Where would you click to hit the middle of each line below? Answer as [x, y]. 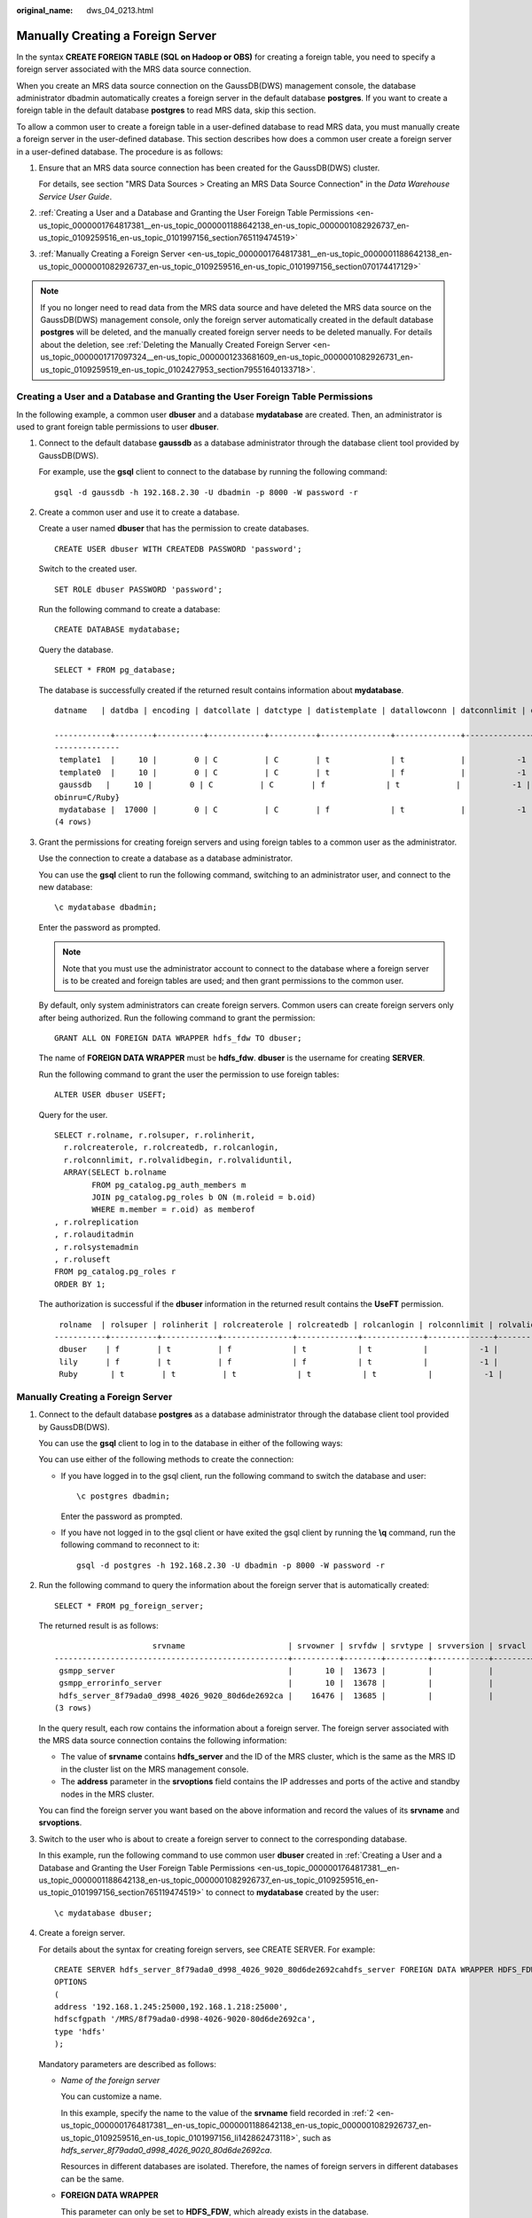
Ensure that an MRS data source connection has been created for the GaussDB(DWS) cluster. [209, 168]
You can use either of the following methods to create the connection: [166, 1459]
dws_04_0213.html [120, 10]
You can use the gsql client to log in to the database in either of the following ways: [191, 1443]
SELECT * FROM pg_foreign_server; [129, 1605]
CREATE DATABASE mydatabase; [117, 629]
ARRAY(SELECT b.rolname [115, 1172]
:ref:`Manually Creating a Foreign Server [112, 254]
